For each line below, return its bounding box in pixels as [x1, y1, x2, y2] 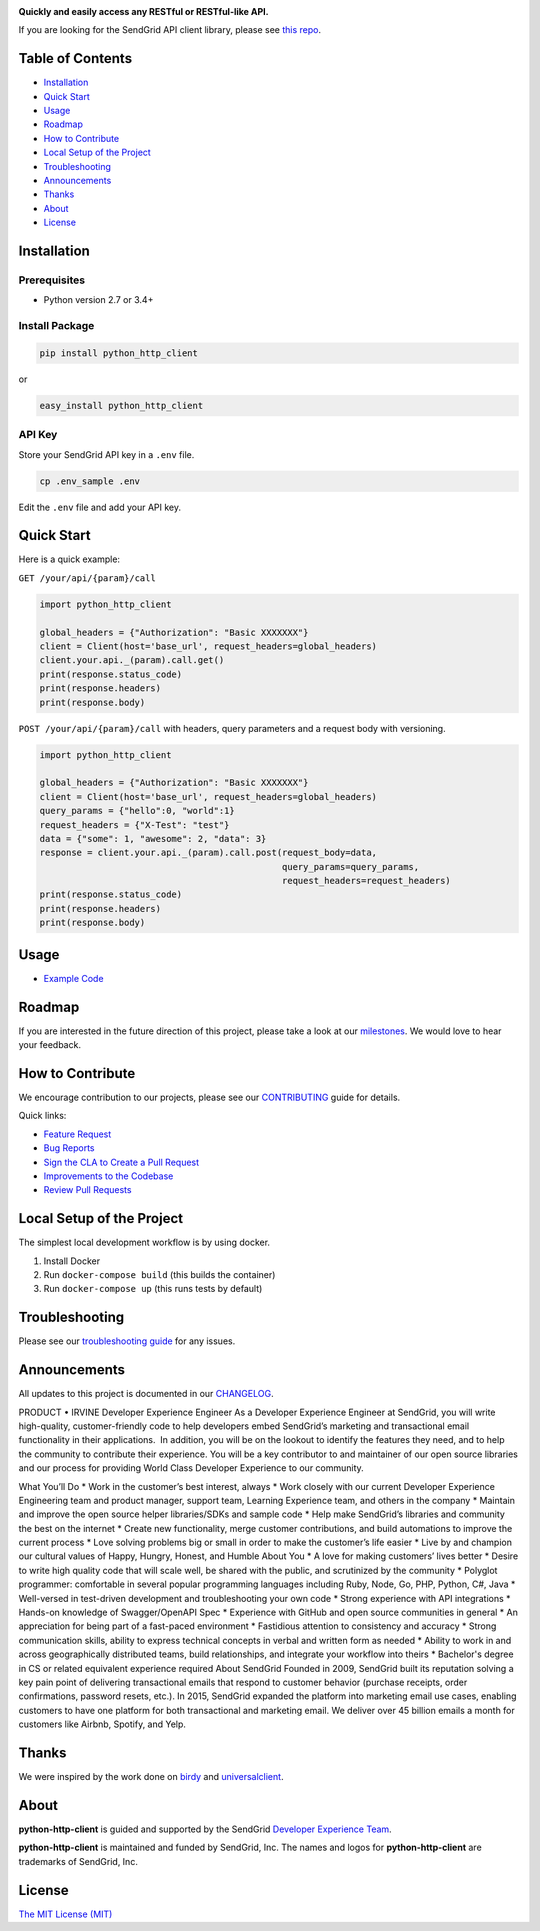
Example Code [43, 972, 104, 984]
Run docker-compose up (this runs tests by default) [43, 1283, 263, 1295]
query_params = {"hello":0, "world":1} [39, 805, 235, 817]
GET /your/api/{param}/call [18, 572, 157, 584]
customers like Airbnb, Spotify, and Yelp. [18, 1718, 187, 1730]
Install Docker [43, 1255, 100, 1267]
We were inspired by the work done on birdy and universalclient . [18, 1771, 284, 1783]
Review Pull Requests [43, 1184, 132, 1196]
